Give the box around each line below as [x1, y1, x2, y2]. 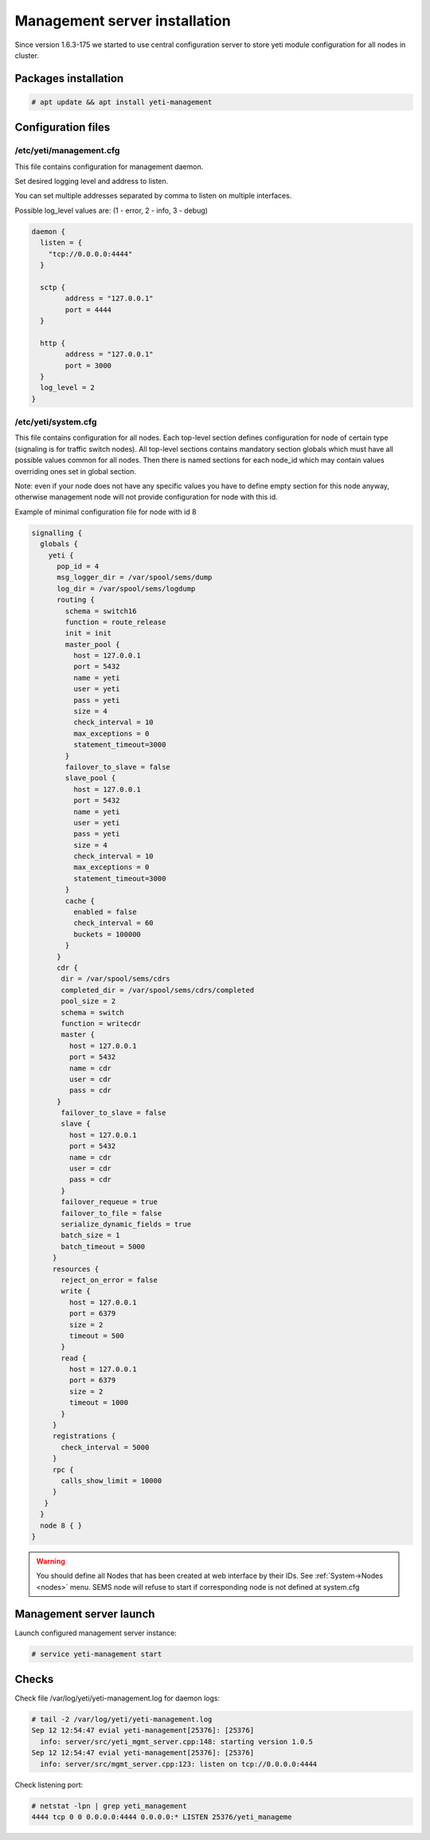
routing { [57, 595, 96, 605]
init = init [64, 629, 111, 638]
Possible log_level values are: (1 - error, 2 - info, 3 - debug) [14, 206, 209, 215]
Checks [14, 1672, 54, 1685]
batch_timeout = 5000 [61, 1242, 146, 1251]
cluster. [14, 50, 40, 60]
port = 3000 [64, 361, 111, 370]
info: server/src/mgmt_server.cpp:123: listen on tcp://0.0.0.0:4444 [40, 1760, 318, 1768]
